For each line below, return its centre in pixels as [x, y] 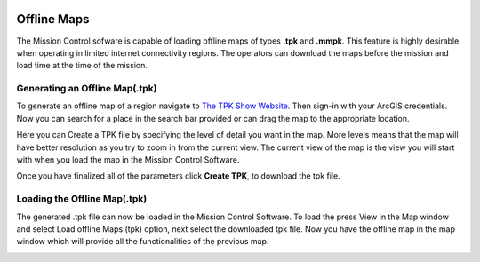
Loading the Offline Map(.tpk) [82, 199]
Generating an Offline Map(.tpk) [87, 89]
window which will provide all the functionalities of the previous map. [143, 242]
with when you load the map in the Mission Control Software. [128, 159]
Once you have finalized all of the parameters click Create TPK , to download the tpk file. [179, 176]
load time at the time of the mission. [82, 66]
